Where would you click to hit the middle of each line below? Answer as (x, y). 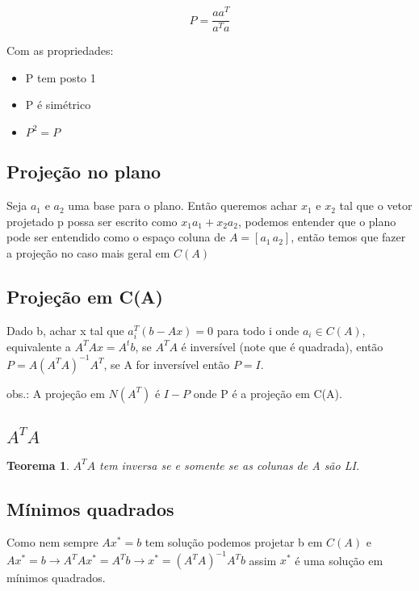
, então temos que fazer (348, 237)
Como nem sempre (52, 542)
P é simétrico (58, 105)
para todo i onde (258, 330)
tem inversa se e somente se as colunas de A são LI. (230, 465)
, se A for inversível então (167, 364)
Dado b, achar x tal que (65, 330)
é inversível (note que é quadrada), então (282, 346)
